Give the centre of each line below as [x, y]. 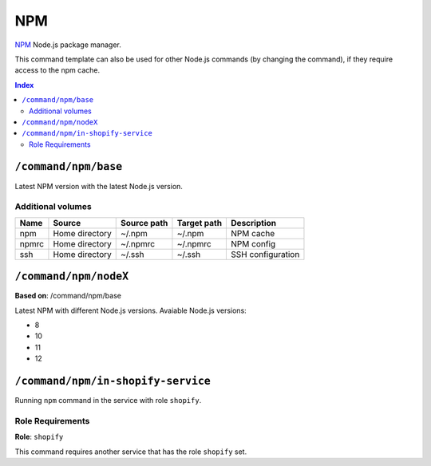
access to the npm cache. [57, 70]
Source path [144, 223]
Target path [200, 223]
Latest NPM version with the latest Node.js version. [99, 186]
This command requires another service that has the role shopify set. [131, 452]
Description [254, 223]
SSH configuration [265, 254]
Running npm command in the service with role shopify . [108, 401]
